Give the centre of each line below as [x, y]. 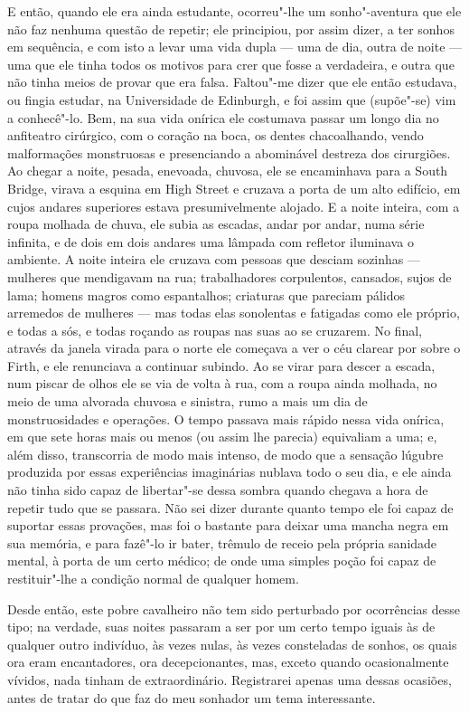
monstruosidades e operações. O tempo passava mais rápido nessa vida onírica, [226, 418]
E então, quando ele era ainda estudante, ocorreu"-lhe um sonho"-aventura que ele [234, 11]
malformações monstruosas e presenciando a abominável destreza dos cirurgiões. [229, 152]
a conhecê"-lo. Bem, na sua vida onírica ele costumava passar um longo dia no [223, 117]
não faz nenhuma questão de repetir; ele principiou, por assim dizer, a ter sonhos [231, 29]
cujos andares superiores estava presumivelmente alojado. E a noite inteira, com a [234, 206]
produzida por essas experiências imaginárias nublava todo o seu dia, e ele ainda [230, 472]
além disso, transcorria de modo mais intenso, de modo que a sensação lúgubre [225, 454]
